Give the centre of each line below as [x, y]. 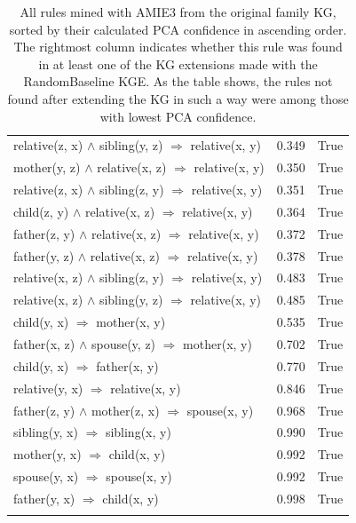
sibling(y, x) [46, 432]
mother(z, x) [125, 410]
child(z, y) [41, 211]
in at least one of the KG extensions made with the [178, 63]
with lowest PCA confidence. [178, 116]
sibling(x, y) [138, 432]
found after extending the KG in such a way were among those [178, 98]
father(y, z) [44, 255]
